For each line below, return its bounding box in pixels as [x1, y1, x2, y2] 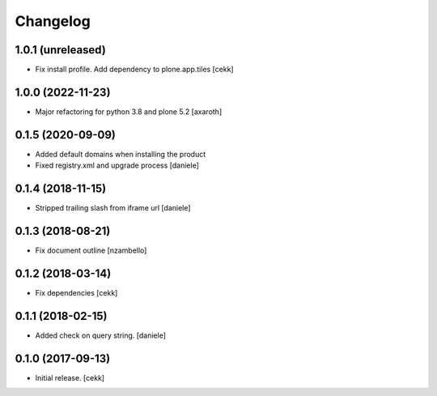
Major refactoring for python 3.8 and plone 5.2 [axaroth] [35, 106, 223, 117]
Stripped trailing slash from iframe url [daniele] [35, 203, 191, 213]
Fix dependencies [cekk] [35, 287, 118, 297]
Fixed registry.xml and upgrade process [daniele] [35, 160, 200, 170]
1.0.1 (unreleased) [15, 43, 107, 57]
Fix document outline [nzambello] [35, 245, 147, 255]
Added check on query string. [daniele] [35, 330, 166, 340]
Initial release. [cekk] [35, 373, 105, 382]
